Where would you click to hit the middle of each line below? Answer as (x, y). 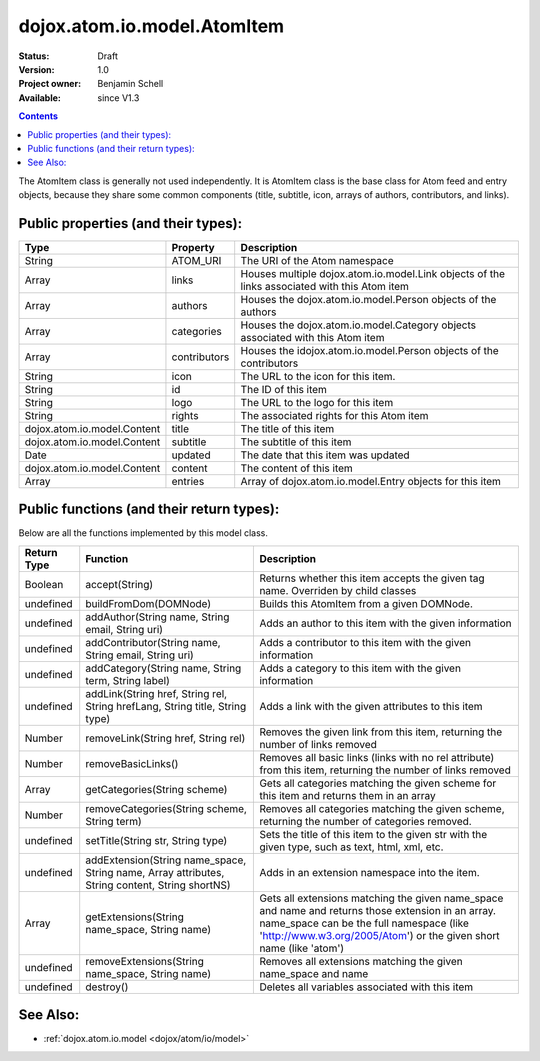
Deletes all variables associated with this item (366, 987)
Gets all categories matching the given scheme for (378, 783)
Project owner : (50, 84)
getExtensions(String (135, 917)
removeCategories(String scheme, (166, 808)
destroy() (107, 987)
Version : (36, 69)
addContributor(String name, (153, 642)
